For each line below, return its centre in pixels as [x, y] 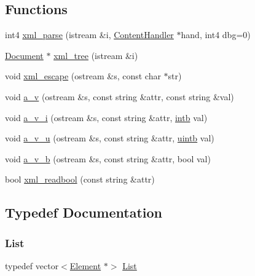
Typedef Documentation [84, 212]
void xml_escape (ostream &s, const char [83, 76]
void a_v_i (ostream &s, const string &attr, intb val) [106, 117]
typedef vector [32, 265]
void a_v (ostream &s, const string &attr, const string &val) [120, 96]
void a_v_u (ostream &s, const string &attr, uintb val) [110, 138]
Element [85, 265]
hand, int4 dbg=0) [216, 35]
